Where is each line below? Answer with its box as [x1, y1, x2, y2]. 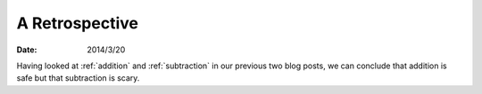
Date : [16, 44, 37, 55]
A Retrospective [16, 13, 138, 33]
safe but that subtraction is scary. [16, 73, 140, 83]
